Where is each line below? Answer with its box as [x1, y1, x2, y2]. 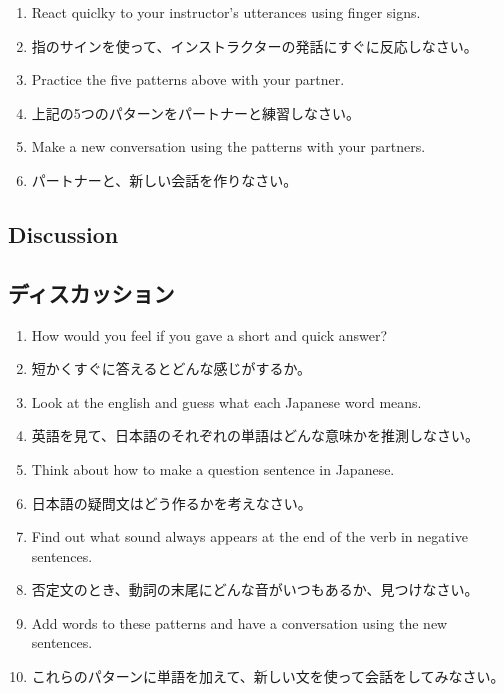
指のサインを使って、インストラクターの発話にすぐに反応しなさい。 [31, 35, 478, 56]
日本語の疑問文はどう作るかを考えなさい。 [31, 492, 312, 513]
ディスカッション [8, 277, 175, 308]
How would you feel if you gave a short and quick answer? [31, 324, 388, 345]
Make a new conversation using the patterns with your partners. [31, 136, 426, 157]
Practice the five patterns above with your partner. [31, 69, 345, 90]
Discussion [8, 218, 119, 249]
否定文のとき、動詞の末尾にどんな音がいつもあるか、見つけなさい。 [31, 579, 479, 600]
